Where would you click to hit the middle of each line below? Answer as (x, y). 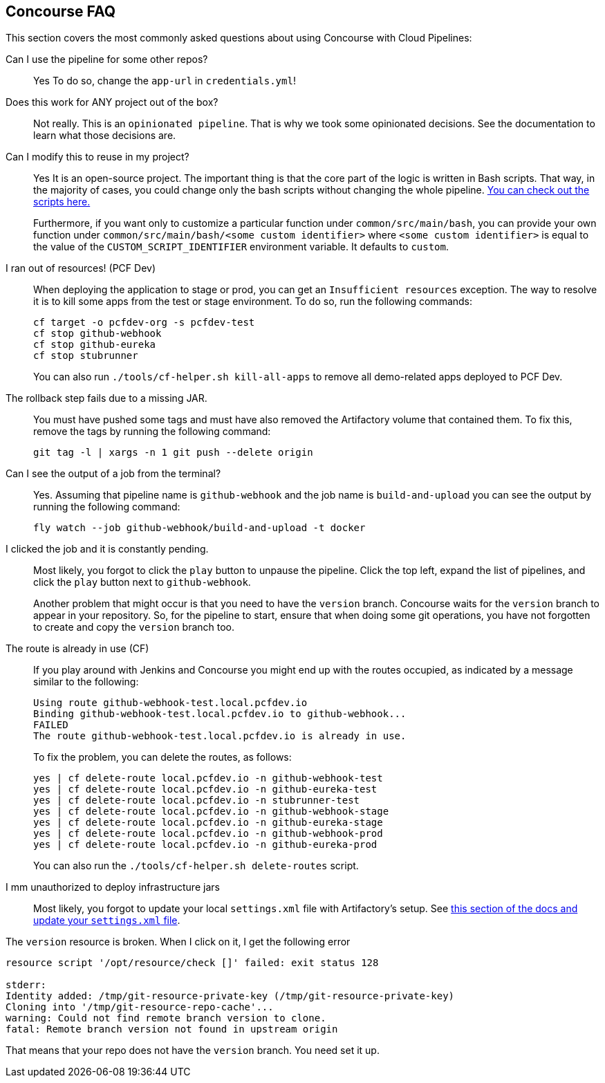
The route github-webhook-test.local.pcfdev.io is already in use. (220, 736)
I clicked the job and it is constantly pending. (107, 549)
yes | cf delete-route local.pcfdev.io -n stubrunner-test (197, 800)
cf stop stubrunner (86, 356)
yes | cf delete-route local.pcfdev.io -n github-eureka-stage (208, 823)
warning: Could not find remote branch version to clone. (166, 1018)
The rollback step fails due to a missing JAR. (106, 398)
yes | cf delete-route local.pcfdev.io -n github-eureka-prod (205, 845)
